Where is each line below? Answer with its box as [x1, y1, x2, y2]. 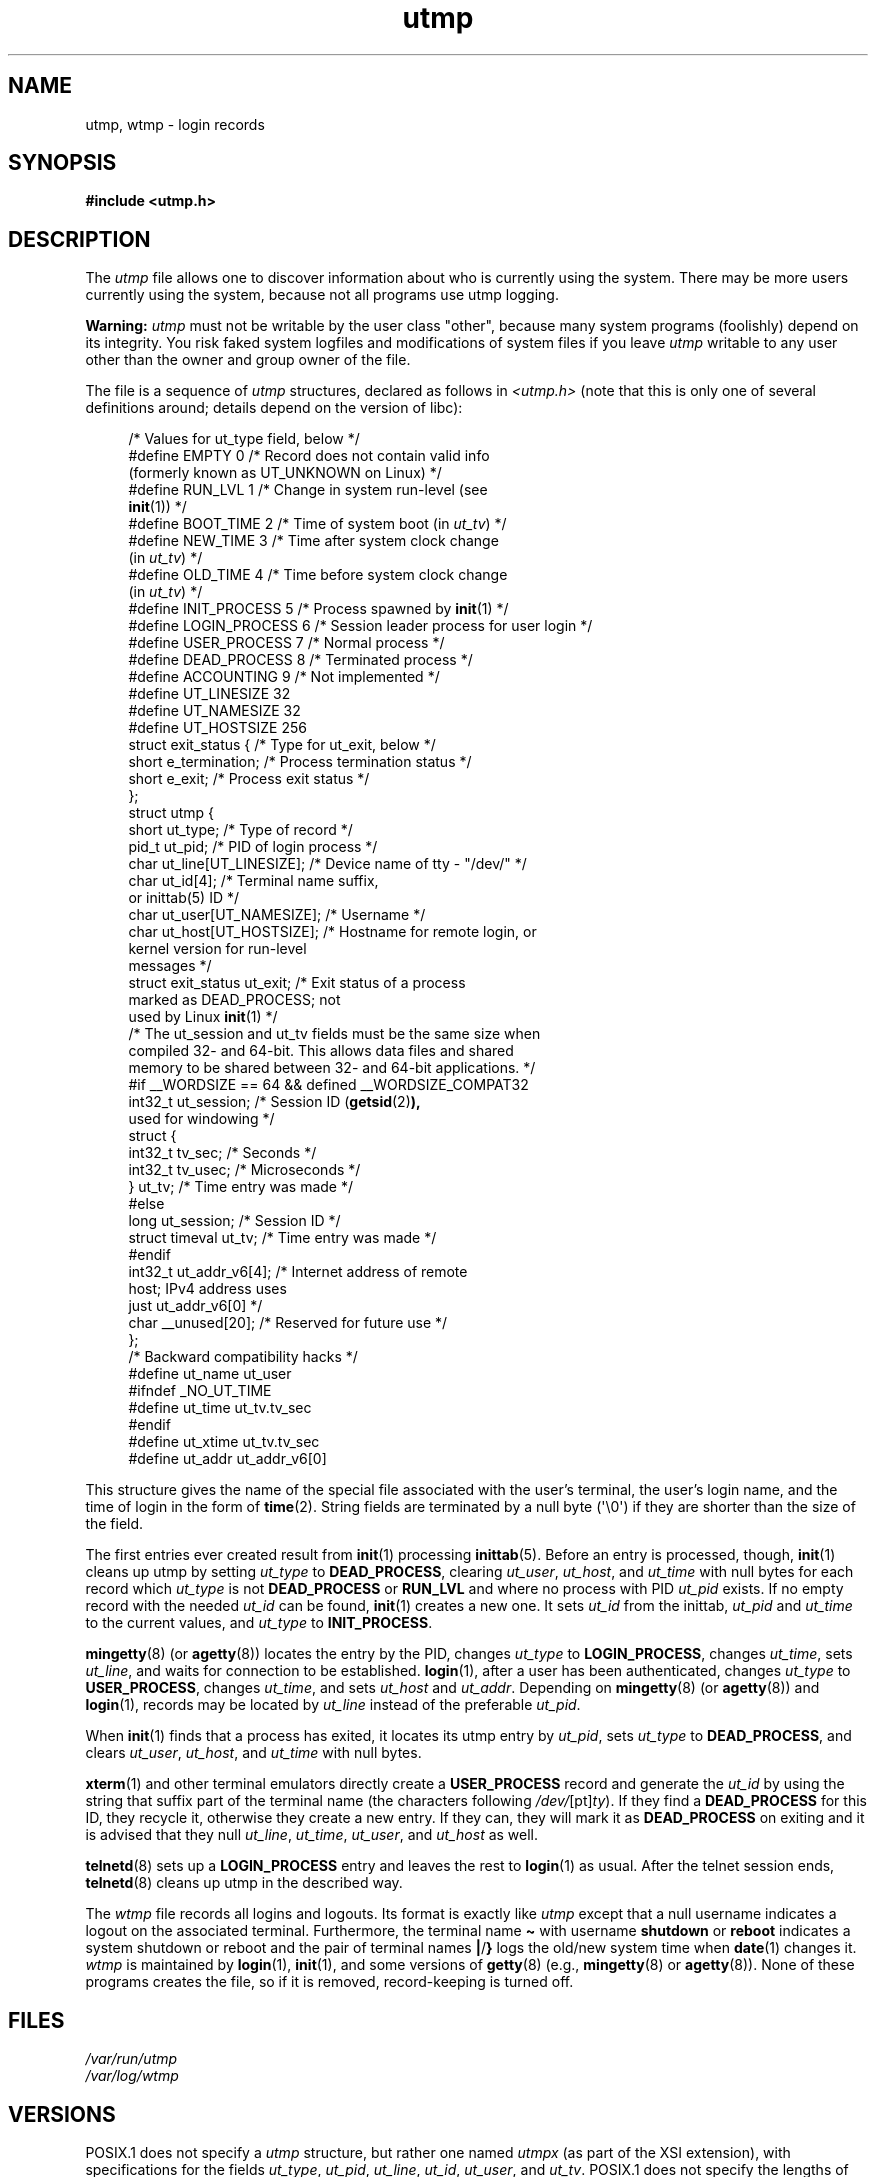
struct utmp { [128, 804, 215, 822]
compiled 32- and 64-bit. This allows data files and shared [128, 1042, 514, 1060]
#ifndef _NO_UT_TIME [128, 1382, 272, 1400]
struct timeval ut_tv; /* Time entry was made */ [128, 1229, 437, 1247]
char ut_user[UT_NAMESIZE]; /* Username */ [128, 906, 426, 924]
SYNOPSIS [8, 150, 117, 176]
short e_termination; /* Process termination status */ [128, 753, 472, 771]
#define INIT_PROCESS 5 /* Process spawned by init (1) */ [128, 600, 509, 618]
